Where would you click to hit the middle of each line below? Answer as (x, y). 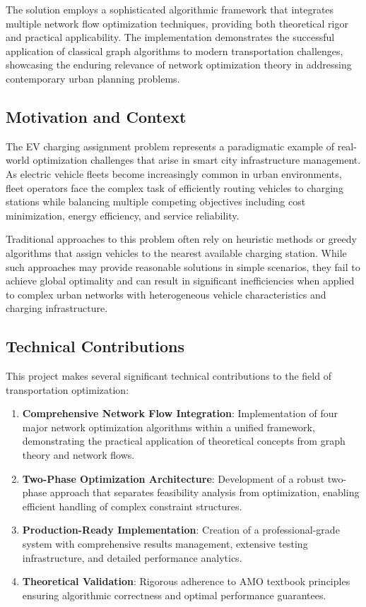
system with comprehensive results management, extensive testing (165, 544)
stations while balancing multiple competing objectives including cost (156, 202)
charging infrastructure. (57, 308)
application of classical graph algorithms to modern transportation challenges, (175, 50)
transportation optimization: (67, 389)
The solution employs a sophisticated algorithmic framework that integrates (170, 9)
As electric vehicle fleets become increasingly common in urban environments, (174, 173)
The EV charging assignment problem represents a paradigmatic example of (170, 146)
